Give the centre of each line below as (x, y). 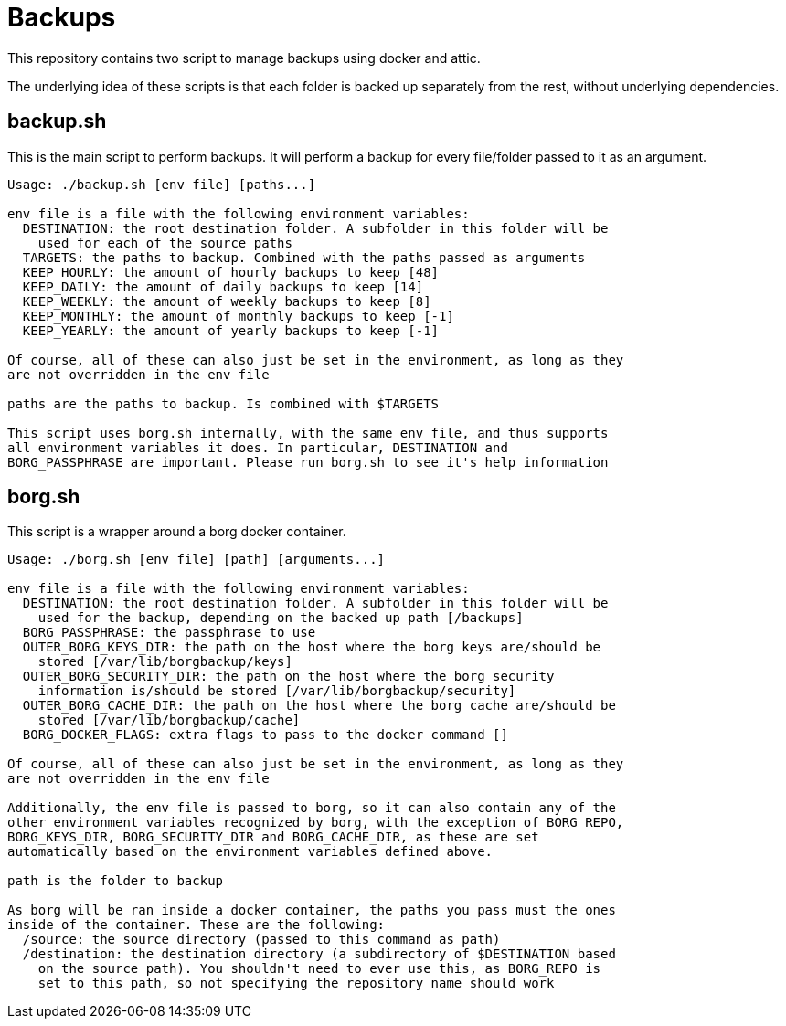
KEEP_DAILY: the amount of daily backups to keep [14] (223, 286)
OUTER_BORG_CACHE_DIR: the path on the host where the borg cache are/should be (319, 706)
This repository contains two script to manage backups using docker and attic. (244, 58)
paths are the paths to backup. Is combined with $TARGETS (223, 403)
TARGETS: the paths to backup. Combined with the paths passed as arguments (304, 257)
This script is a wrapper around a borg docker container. (177, 532)
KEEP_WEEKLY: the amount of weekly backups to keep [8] (227, 301)
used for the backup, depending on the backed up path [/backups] (281, 618)
